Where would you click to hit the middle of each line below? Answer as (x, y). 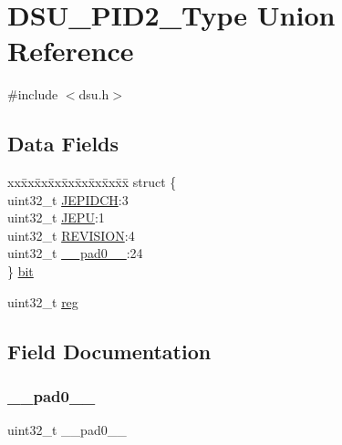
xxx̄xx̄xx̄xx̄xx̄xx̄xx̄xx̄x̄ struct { (92, 182)
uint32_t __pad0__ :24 (75, 253)
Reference (71, 51)
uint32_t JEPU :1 (56, 217)
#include (33, 94)
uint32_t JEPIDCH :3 (68, 199)
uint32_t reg (43, 301)
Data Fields (63, 144)
